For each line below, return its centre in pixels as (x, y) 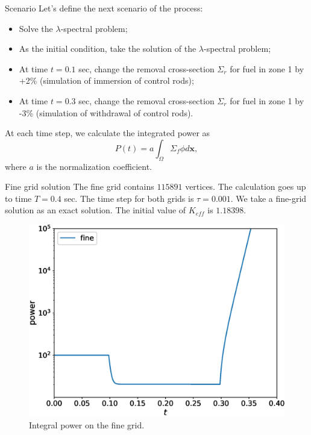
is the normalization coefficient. (94, 166)
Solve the (36, 28)
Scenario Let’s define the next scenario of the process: (104, 8)
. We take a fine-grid (269, 198)
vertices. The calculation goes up (246, 186)
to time (18, 198)
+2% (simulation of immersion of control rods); (106, 80)
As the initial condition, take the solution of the (108, 49)
